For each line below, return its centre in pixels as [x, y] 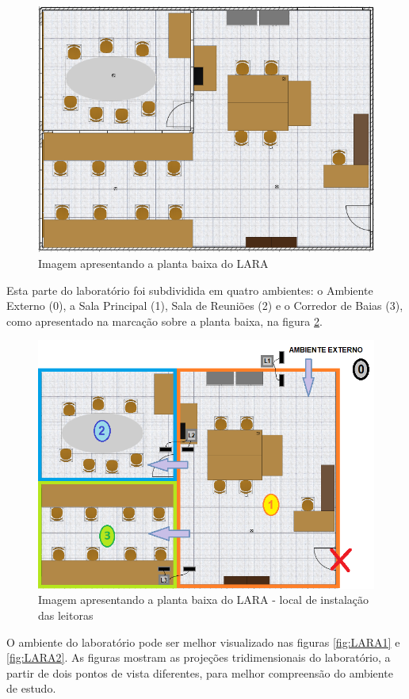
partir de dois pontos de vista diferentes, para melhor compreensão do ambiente [200, 672]
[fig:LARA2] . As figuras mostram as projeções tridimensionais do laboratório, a [199, 657]
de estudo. [31, 688]
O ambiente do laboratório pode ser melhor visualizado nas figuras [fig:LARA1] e [203, 642]
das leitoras [66, 615]
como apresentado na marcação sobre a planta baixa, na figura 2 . [164, 321]
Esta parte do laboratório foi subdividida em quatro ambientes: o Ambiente [190, 290]
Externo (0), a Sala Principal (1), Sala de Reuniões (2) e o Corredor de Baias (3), [205, 306]
